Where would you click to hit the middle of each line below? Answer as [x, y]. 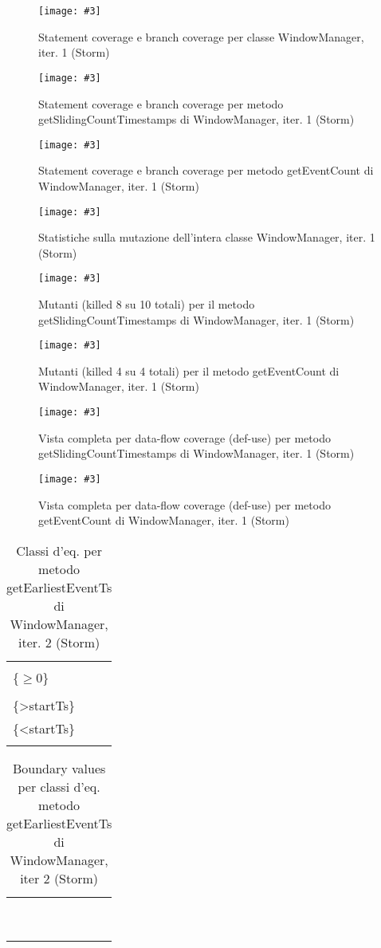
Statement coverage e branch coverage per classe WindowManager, [201, 36]
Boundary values [59, 768]
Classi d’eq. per [59, 550]
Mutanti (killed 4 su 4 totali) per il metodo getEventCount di [189, 370]
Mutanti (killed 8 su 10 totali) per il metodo [147, 304]
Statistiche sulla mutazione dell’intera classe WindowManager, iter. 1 [207, 237]
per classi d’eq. [59, 786]
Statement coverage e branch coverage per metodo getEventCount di [206, 170]
